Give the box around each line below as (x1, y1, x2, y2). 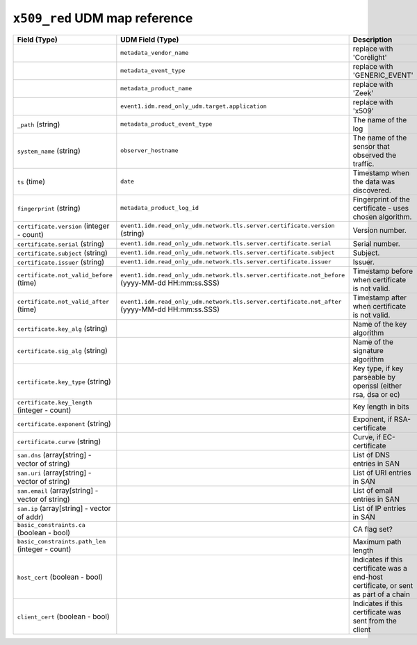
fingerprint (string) (17, 203, 81, 213)
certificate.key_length (17, 398, 92, 406)
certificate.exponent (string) (17, 418, 111, 428)
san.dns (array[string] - (17, 450, 92, 459)
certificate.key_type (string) (17, 376, 111, 386)
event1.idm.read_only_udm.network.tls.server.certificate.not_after (120, 298, 342, 306)
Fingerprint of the (352, 195, 410, 204)
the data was (352, 177, 395, 186)
